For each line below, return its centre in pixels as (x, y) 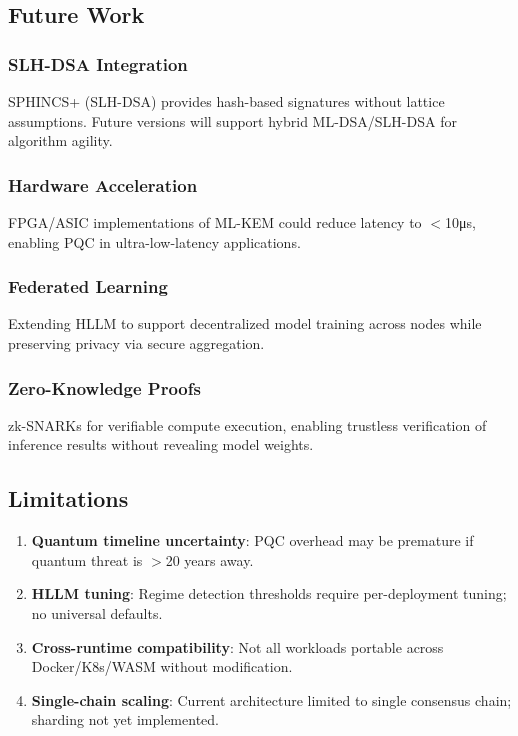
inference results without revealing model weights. (161, 444)
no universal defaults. (97, 612)
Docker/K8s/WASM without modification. (162, 666)
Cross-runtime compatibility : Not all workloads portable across (237, 646)
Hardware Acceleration (103, 184)
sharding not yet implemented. (125, 719)
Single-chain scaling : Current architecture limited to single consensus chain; (271, 699)
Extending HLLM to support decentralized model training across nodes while (245, 323)
